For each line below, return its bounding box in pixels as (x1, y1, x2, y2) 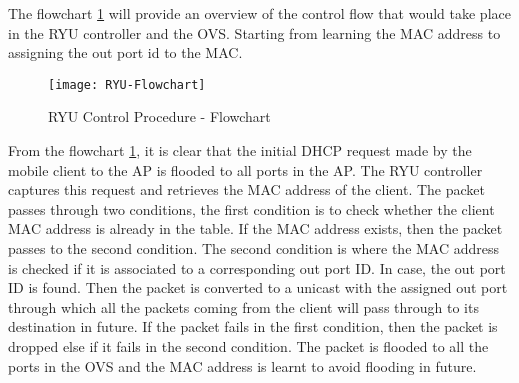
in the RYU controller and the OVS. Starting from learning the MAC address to (8, 22, 501, 43)
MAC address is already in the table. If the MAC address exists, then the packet (8, 218, 503, 239)
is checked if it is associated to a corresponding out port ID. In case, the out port (8, 257, 506, 278)
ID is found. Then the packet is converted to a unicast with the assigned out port (8, 277, 508, 298)
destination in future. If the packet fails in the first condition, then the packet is (8, 316, 498, 337)
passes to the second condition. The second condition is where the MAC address (8, 238, 500, 258)
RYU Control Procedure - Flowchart (48, 106, 271, 127)
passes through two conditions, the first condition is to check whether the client (8, 198, 495, 219)
